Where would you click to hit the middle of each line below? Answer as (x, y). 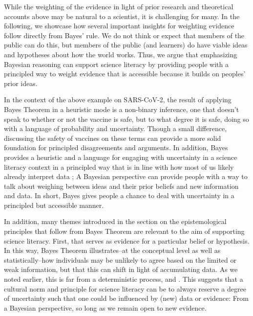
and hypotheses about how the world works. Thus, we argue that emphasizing (121, 54)
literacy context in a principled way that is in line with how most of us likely (119, 167)
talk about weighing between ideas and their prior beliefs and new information (121, 186)
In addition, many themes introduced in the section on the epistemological (115, 221)
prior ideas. (21, 83)
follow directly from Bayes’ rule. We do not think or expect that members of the (124, 35)
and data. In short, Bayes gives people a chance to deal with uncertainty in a (119, 195)
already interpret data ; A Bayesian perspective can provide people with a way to (126, 176)
